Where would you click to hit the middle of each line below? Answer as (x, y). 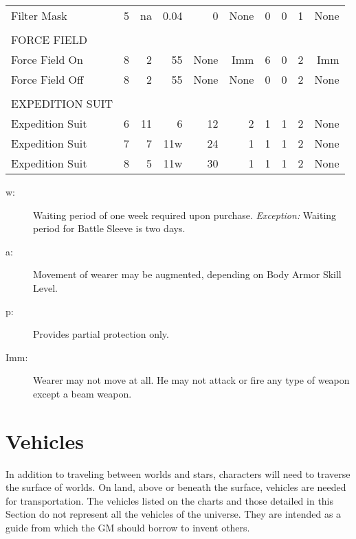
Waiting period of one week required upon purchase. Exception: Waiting (185, 215)
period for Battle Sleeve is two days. (109, 228)
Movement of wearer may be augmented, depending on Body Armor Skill (187, 274)
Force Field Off (47, 79)
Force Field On (47, 59)
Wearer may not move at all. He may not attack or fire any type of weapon (191, 380)
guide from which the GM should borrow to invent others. (128, 528)
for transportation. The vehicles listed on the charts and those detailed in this (170, 500)
